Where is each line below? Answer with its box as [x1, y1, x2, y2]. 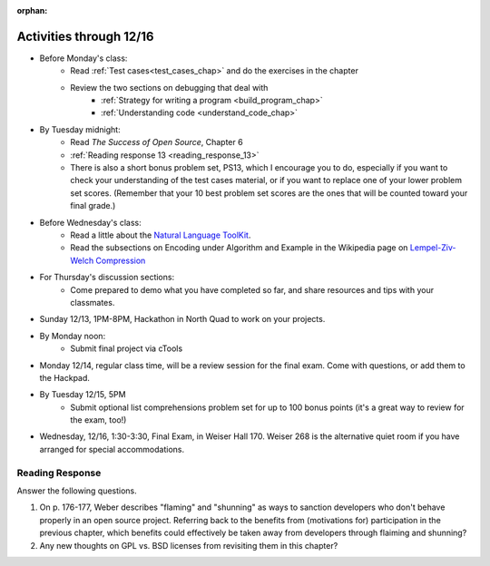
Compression [95, 255, 146, 266]
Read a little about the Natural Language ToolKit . [70, 229, 251, 240]
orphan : [16, 5, 48, 15]
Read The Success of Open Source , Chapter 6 [70, 137, 244, 148]
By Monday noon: [39, 330, 106, 341]
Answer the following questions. [16, 485, 138, 496]
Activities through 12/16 [16, 28, 154, 44]
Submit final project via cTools [70, 343, 183, 354]
